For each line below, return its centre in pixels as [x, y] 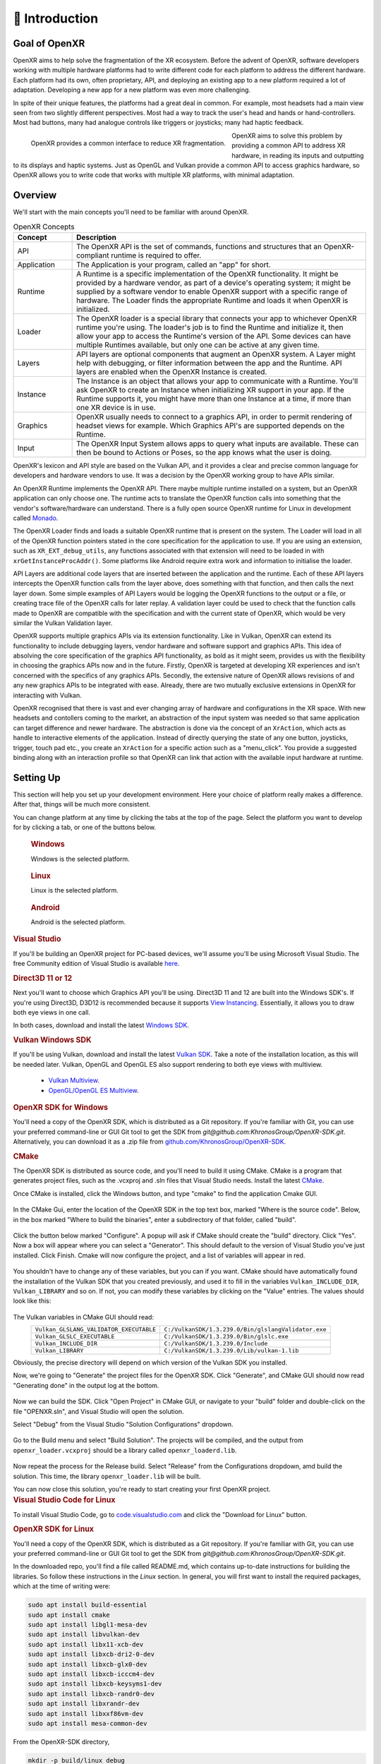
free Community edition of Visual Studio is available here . [96, 964]
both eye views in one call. [52, 1012]
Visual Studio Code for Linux [64, 1500]
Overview [35, 195]
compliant [93, 255]
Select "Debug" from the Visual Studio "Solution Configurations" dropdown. [123, 1425]
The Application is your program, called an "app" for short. [174, 265]
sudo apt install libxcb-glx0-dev [87, 1664]
